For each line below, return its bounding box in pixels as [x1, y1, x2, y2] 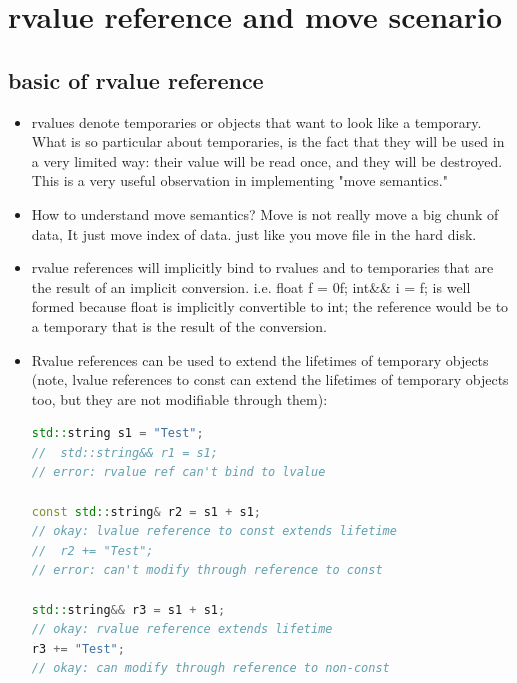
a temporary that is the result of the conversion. [31, 315, 327, 336]
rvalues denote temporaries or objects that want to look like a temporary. [31, 111, 482, 132]
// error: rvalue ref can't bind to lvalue [31, 465, 326, 480]
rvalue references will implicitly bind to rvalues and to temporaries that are [31, 257, 494, 278]
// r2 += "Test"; [31, 543, 154, 558]
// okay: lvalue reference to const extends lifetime [31, 524, 397, 539]
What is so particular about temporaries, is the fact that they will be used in [31, 131, 505, 152]
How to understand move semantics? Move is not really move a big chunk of [31, 203, 499, 224]
